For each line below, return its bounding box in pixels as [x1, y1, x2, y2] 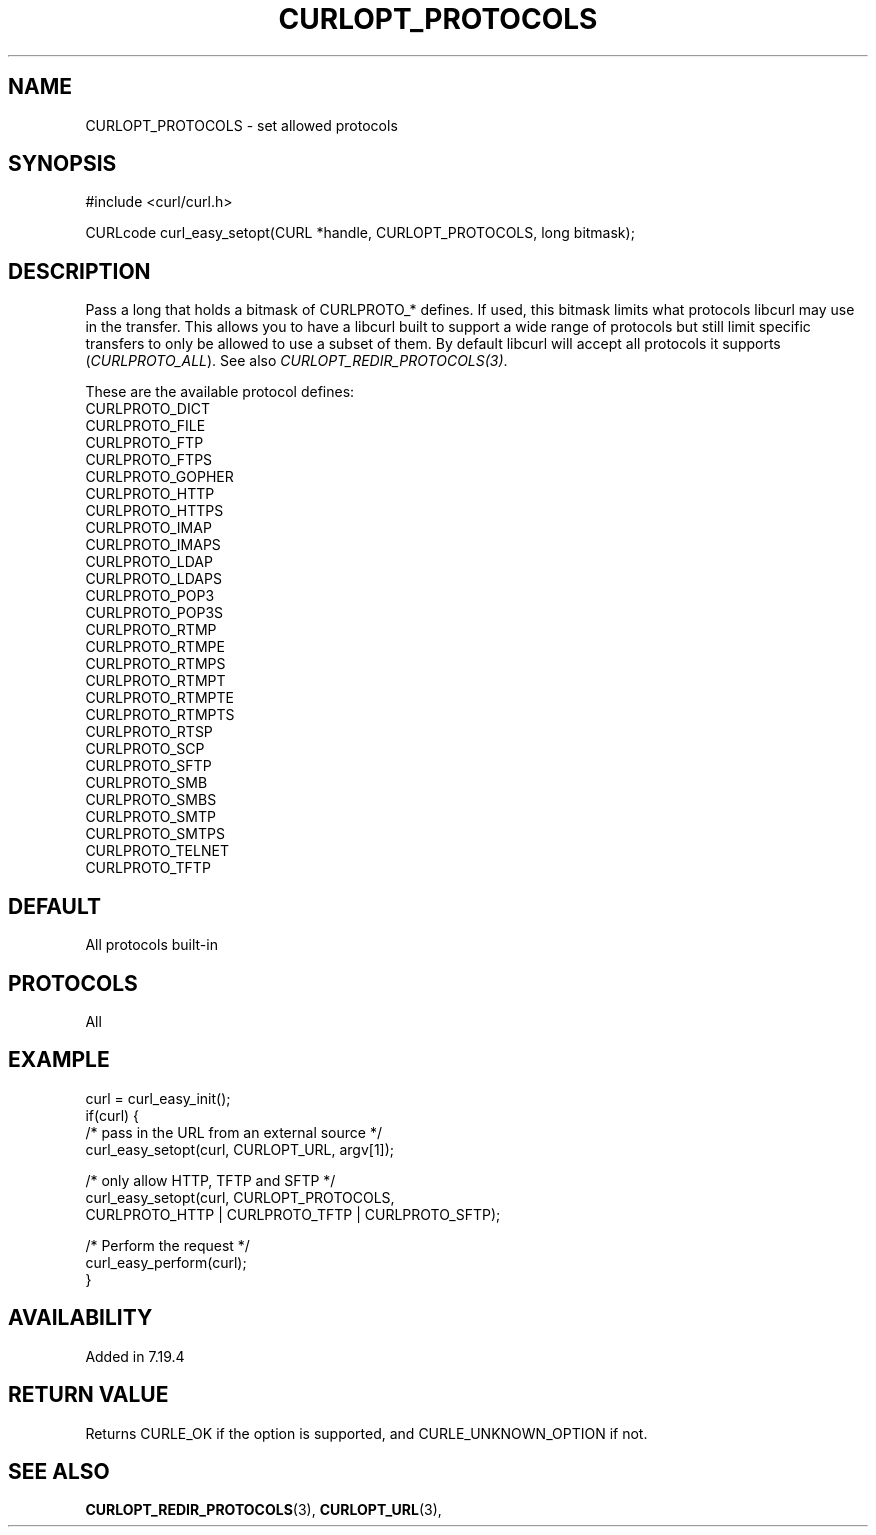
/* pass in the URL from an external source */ [85, 1123, 382, 1141]
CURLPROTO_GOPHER [85, 468, 234, 486]
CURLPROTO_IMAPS [85, 536, 221, 554]
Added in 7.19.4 [85, 1347, 185, 1365]
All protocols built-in [85, 936, 218, 954]
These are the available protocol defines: [85, 383, 355, 401]
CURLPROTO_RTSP [85, 723, 213, 741]
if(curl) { [85, 1106, 140, 1124]
